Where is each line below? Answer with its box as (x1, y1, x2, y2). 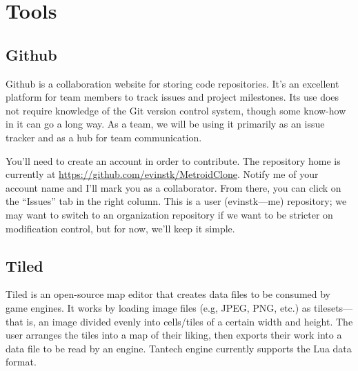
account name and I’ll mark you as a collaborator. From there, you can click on (6, 180, 341, 194)
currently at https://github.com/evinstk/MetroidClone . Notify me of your (6, 167, 319, 181)
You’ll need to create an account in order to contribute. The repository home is (6, 153, 341, 168)
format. (6, 354, 37, 369)
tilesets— (313, 300, 353, 314)
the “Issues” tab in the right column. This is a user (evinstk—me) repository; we (6, 194, 347, 208)
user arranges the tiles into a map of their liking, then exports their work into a (6, 328, 342, 342)
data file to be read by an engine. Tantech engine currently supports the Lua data (6, 341, 352, 355)
